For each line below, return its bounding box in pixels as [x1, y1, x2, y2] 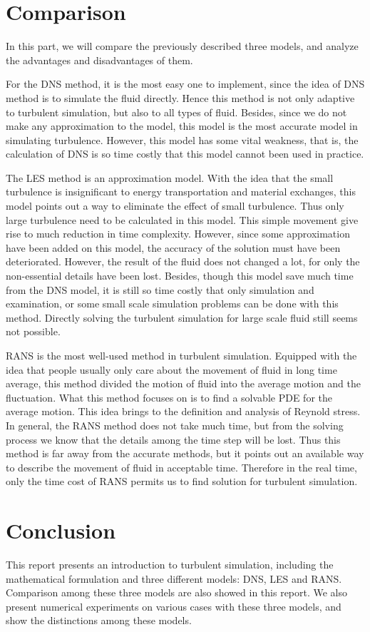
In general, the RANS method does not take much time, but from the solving [6, 417, 344, 432]
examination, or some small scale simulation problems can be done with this [6, 296, 339, 311]
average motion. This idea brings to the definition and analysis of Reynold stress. [6, 404, 361, 419]
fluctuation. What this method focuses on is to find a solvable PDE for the [6, 389, 332, 404]
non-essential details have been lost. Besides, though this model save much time [6, 268, 354, 283]
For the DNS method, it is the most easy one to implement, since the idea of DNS [6, 76, 365, 91]
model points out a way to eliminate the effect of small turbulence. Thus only [6, 198, 344, 213]
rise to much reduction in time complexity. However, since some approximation [6, 226, 350, 241]
